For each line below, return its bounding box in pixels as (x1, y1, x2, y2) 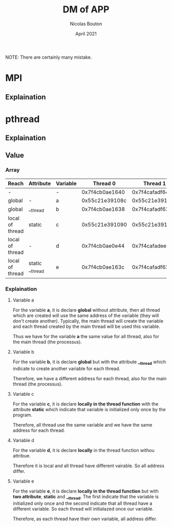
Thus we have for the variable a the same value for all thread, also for (12, 333, 160, 340)
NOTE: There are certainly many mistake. (5, 54, 92, 60)
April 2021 (75, 30, 97, 37)
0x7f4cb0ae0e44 (81, 242, 125, 249)
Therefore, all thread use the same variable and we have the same (12, 422, 153, 428)
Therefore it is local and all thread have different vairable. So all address (12, 463, 165, 469)
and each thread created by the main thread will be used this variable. (12, 323, 160, 330)
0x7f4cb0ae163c (81, 263, 125, 271)
